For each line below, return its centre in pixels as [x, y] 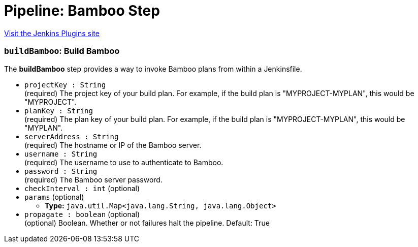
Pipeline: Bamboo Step [82, 11]
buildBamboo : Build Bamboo [62, 51]
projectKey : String [65, 85]
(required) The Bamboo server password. [93, 179]
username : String [61, 154]
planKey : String [59, 111]
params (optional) [54, 197]
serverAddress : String [72, 136]
